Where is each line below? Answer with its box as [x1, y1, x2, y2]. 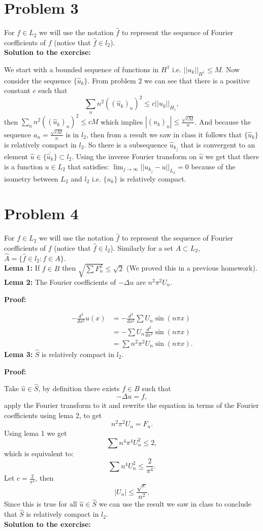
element [4, 151, 28, 161]
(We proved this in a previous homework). [126, 262, 257, 273]
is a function [4, 161, 43, 171]
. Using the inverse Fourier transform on [72, 151, 197, 161]
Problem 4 [4, 203, 79, 224]
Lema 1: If [4, 262, 40, 273]
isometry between [4, 173, 58, 184]
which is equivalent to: [4, 448, 74, 458]
